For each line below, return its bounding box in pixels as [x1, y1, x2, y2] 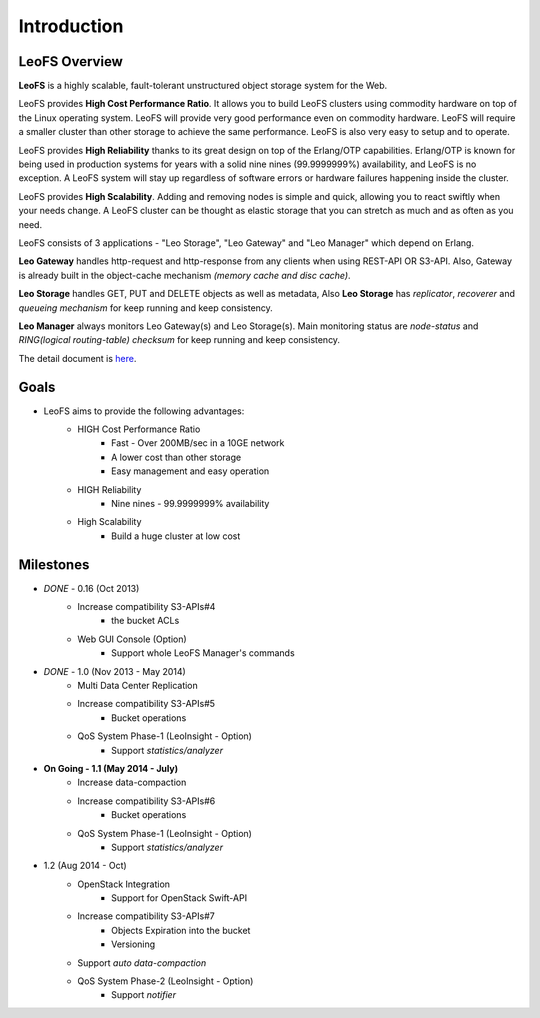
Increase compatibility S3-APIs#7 [77, 910, 215, 922]
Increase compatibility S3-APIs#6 [77, 795, 216, 807]
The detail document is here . [18, 352, 137, 364]
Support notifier [111, 989, 177, 1001]
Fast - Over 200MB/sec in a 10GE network [111, 437, 285, 449]
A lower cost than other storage [111, 451, 242, 463]
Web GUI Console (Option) [77, 633, 187, 645]
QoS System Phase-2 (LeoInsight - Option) [77, 975, 254, 987]
